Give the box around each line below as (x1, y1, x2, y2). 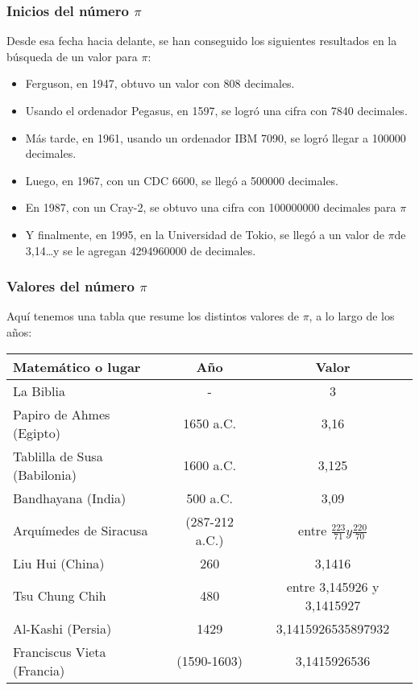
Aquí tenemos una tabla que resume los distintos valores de (6, 308, 299, 324)
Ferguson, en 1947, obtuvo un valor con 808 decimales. (25, 75, 295, 92)
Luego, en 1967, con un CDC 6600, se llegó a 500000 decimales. (25, 171, 339, 188)
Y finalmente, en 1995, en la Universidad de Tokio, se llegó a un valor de (25, 225, 384, 242)
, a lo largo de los (309, 308, 395, 324)
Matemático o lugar (13, 357, 141, 376)
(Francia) (13, 660, 65, 680)
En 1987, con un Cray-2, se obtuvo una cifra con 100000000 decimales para (25, 199, 396, 216)
